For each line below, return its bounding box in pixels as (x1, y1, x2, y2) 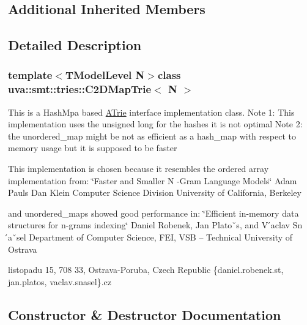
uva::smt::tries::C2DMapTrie (8, 81, 152, 97)
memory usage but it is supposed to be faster (8, 141, 177, 154)
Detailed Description (8, 35, 142, 54)
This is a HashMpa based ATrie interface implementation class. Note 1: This (8, 105, 295, 118)
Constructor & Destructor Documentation (8, 305, 281, 324)
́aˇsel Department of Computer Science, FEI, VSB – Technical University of (8, 231, 292, 244)
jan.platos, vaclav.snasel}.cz (8, 275, 112, 288)
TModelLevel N (65, 67, 145, 83)
